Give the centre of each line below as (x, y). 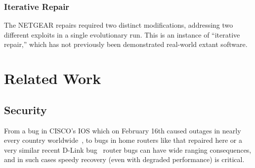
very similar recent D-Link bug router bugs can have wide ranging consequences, (128, 149)
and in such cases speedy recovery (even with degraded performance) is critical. (124, 159)
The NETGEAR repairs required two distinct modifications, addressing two (119, 25)
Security (25, 109)
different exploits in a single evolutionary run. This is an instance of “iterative (122, 34)
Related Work (53, 78)
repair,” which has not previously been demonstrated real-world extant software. (126, 44)
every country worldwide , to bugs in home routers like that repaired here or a (123, 140)
